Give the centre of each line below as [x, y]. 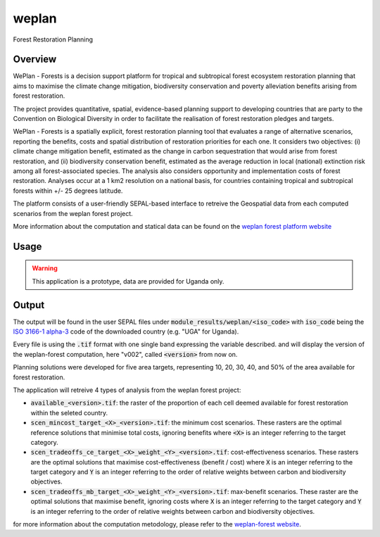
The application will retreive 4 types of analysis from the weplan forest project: [127, 390]
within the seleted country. [69, 412]
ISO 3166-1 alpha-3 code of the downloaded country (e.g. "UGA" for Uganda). [126, 331]
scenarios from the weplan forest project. [73, 213]
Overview [35, 59]
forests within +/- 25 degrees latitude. [68, 191]
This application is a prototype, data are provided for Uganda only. [128, 281]
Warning [45, 268]
